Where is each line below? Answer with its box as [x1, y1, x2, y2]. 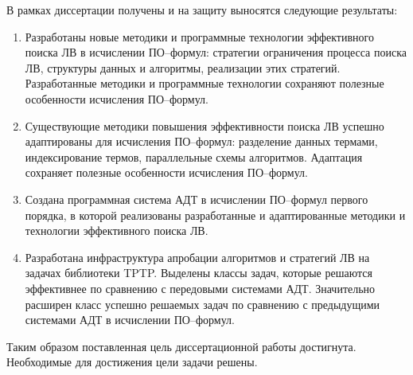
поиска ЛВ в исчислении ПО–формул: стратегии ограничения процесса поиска [25, 44, 407, 61]
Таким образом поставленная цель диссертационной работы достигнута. [6, 338, 357, 354]
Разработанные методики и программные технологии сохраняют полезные [25, 75, 384, 92]
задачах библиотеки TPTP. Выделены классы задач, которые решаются [25, 264, 372, 281]
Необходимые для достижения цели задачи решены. [6, 354, 258, 370]
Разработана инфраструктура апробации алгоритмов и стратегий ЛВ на [25, 248, 370, 265]
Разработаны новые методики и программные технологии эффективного [25, 28, 374, 45]
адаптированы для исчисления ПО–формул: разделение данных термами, [25, 133, 378, 150]
